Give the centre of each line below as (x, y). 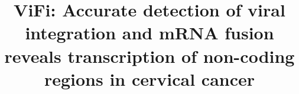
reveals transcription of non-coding (149, 56)
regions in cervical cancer (149, 78)
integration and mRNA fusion (149, 33)
